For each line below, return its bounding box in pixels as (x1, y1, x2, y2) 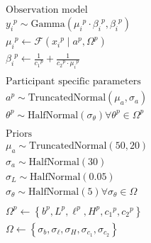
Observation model (6, 5, 88, 16)
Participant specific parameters (6, 77, 141, 87)
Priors (6, 128, 32, 139)
